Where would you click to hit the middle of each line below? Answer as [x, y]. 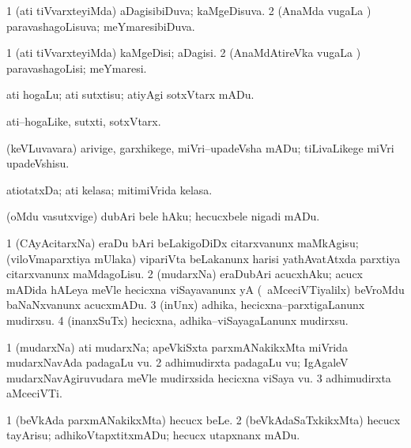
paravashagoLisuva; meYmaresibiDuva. [101, 26]
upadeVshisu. [38, 163]
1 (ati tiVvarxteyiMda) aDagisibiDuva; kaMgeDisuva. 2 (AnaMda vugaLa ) [189, 10]
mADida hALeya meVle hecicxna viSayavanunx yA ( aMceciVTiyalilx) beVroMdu [205, 289]
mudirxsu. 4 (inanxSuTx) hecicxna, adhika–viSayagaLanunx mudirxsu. [177, 320]
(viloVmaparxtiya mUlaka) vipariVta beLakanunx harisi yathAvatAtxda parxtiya [204, 258]
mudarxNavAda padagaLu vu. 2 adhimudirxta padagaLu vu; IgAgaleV [177, 362]
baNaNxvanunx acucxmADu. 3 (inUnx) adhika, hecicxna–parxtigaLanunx [186, 305]
